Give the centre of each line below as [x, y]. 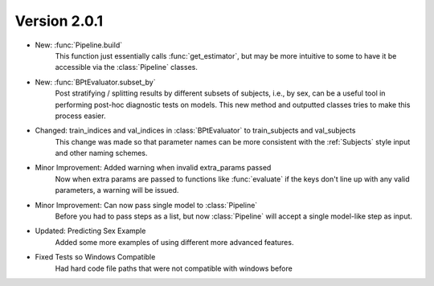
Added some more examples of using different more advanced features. [174, 242]
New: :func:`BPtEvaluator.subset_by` [95, 82]
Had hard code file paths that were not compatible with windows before [174, 268]
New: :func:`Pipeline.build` [79, 45]
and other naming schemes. [101, 153]
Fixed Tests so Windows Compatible [95, 257]
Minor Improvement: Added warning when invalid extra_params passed [153, 168]
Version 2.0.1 [59, 21]
